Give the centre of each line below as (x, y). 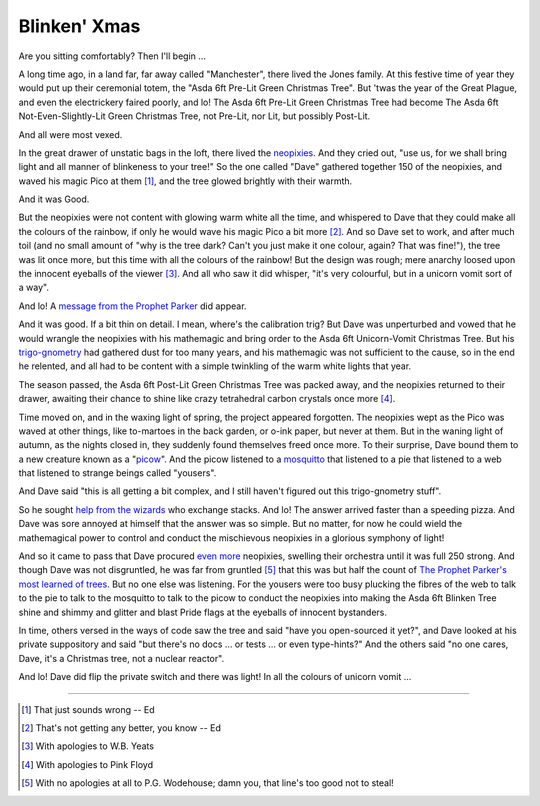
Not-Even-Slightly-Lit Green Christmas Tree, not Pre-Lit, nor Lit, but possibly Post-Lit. (194, 116)
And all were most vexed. (70, 134)
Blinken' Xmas (79, 26)
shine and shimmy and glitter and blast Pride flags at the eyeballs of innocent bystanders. (203, 612)
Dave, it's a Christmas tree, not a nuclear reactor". (121, 658)
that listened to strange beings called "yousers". (117, 473)
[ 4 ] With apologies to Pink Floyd (87, 764)
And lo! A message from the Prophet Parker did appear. (132, 306)
